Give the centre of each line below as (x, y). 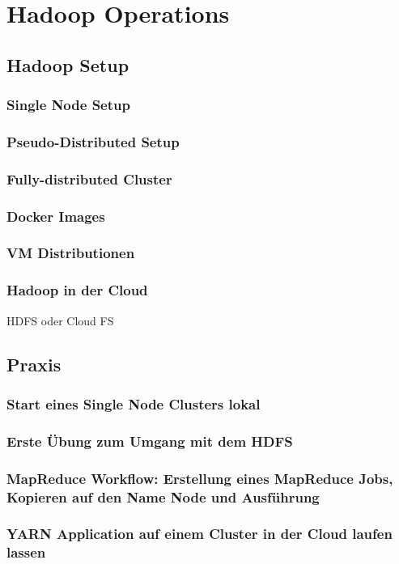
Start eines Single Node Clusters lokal (134, 403)
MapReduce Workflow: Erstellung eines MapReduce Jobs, (200, 478)
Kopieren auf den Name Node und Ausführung (163, 496)
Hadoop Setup (68, 64)
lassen (26, 552)
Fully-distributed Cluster (89, 178)
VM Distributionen (71, 253)
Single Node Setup (68, 105)
